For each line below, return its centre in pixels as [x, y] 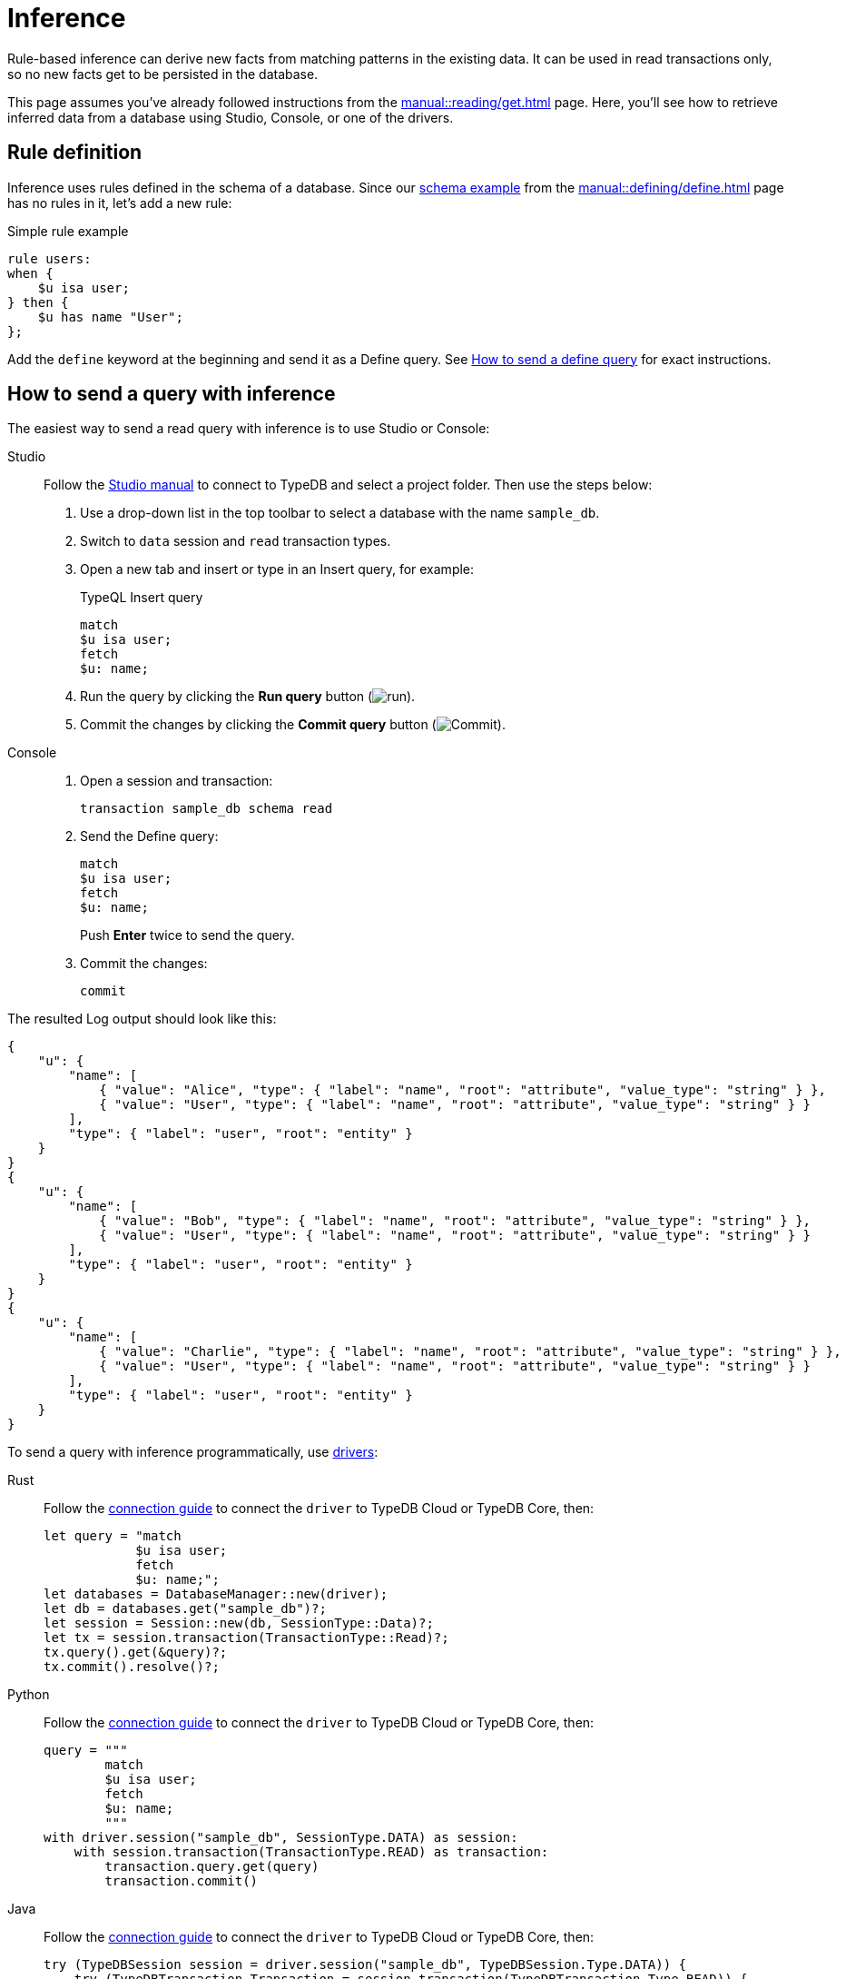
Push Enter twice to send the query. [187, 935]
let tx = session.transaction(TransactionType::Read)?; [246, 1638]
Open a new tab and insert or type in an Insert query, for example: [277, 569]
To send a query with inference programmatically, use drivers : [193, 1452]
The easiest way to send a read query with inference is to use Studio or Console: [249, 429]
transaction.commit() [182, 1881]
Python [29, 1695]
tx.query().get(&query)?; [136, 1652]
